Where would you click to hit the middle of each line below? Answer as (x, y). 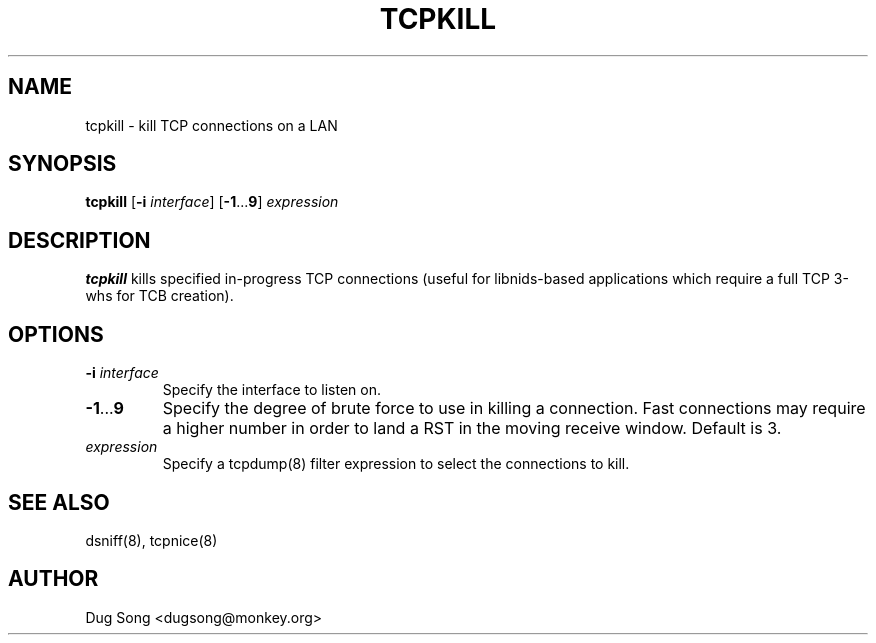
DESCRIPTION (79, 240)
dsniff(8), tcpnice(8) (151, 540)
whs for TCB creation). (159, 296)
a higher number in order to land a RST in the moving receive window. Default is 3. (472, 428)
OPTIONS (56, 334)
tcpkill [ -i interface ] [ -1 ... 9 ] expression (212, 202)
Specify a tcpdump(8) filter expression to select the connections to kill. (396, 464)
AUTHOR (53, 579)
